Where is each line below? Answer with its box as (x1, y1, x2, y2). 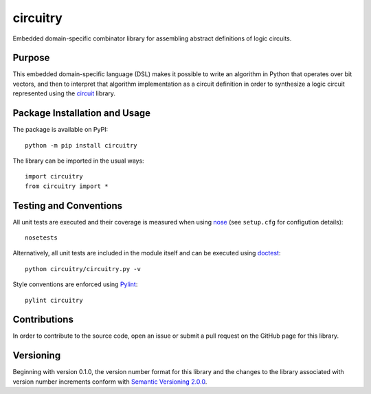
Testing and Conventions (12, 200, 123, 211)
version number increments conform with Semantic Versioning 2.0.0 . (12, 378, 207, 386)
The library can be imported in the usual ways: (12, 157, 144, 165)
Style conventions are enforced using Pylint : (12, 280, 138, 288)
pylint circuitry (25, 296, 83, 304)
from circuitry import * (25, 182, 109, 190)
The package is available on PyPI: (12, 126, 109, 134)
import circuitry (25, 172, 83, 181)
